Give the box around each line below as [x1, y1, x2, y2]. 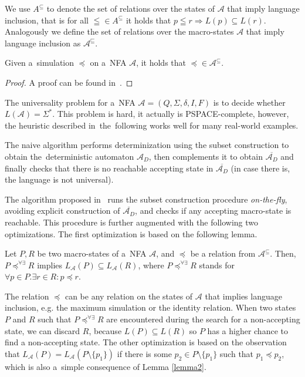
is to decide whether [213, 96, 286, 108]
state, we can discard [5, 324, 80, 336]
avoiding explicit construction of [5, 204, 120, 217]
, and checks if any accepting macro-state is [135, 204, 292, 217]
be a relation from [190, 247, 256, 260]
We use [5, 2, 30, 14]
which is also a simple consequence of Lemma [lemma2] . [5, 360, 206, 372]
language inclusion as [5, 36, 81, 49]
